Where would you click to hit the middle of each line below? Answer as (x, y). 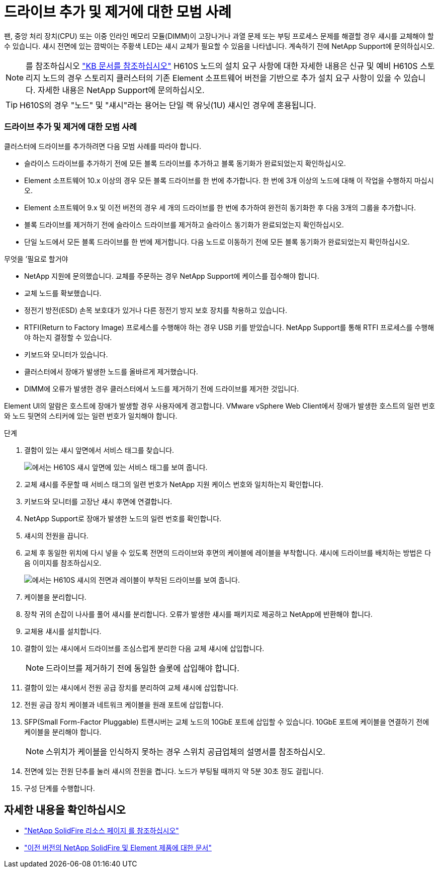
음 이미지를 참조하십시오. (63, 563)
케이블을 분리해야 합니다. (63, 732)
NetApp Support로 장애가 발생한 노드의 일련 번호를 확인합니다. (123, 518)
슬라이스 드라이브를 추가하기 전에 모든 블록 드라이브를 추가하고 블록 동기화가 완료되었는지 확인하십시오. (185, 163)
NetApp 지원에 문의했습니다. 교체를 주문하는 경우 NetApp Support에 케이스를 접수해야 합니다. (172, 276)
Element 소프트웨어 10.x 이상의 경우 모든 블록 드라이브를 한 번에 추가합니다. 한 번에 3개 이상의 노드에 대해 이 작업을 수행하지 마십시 (229, 180)
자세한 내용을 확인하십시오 (65, 810)
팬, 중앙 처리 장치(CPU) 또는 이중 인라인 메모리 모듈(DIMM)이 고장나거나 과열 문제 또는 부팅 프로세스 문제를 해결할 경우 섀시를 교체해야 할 (219, 36)
